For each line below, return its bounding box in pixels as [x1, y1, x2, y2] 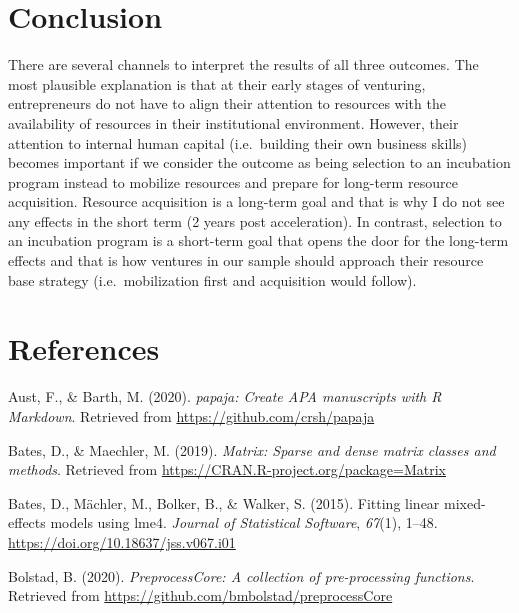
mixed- [444, 492, 486, 513]
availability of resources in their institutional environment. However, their [8, 112, 459, 133]
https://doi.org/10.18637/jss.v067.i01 [8, 531, 236, 552]
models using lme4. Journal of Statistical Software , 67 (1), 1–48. [50, 512, 438, 533]
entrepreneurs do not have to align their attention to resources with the [8, 93, 446, 114]
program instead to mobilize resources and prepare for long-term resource [8, 171, 458, 192]
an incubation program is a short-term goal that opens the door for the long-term [8, 230, 509, 251]
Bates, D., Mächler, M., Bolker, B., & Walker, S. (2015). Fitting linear [8, 492, 440, 513]
